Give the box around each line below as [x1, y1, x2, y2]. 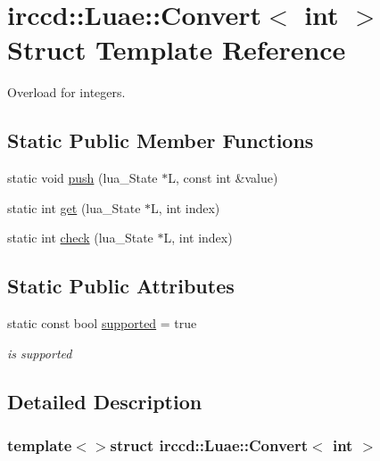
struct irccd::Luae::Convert [110, 433, 309, 456]
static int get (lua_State [7, 198, 141, 217]
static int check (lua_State [7, 228, 153, 247]
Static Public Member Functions [7, 127, 314, 154]
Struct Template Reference [7, 31, 346, 68]
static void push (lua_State [7, 169, 158, 187]
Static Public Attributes [7, 272, 235, 300]
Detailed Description [7, 387, 202, 415]
